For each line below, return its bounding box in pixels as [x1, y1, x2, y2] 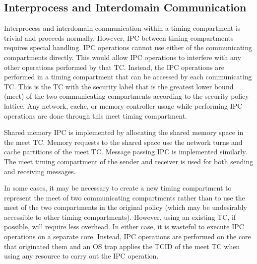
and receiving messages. [4, 166, 76, 176]
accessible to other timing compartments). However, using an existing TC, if [4, 211, 236, 222]
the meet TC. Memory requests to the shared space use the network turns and [4, 136, 243, 147]
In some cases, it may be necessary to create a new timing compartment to [4, 183, 232, 193]
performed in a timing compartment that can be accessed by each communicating [4, 71, 252, 82]
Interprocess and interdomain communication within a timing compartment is [4, 23, 241, 33]
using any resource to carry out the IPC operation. [4, 251, 159, 261]
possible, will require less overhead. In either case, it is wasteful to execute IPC [4, 221, 244, 232]
